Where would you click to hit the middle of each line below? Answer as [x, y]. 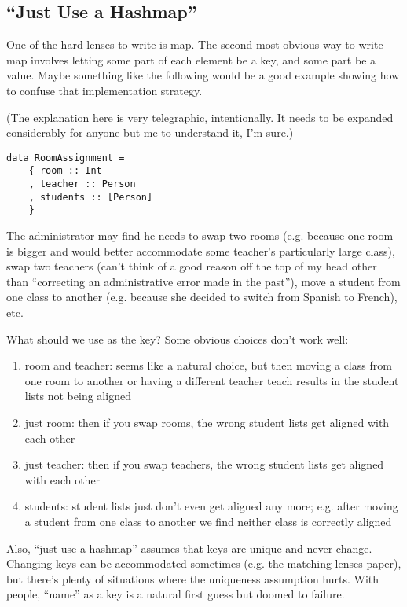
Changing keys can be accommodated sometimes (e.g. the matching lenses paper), [204, 563]
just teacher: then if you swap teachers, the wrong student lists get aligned [204, 464]
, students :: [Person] [91, 197]
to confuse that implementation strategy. [104, 90]
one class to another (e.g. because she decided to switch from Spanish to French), [202, 297]
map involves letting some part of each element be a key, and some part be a [191, 59]
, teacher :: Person [82, 184]
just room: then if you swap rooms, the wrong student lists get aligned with [207, 422]
